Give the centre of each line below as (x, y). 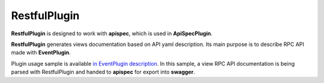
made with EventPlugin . (41, 53)
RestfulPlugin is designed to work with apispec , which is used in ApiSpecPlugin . (112, 33)
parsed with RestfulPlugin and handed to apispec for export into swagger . (103, 72)
